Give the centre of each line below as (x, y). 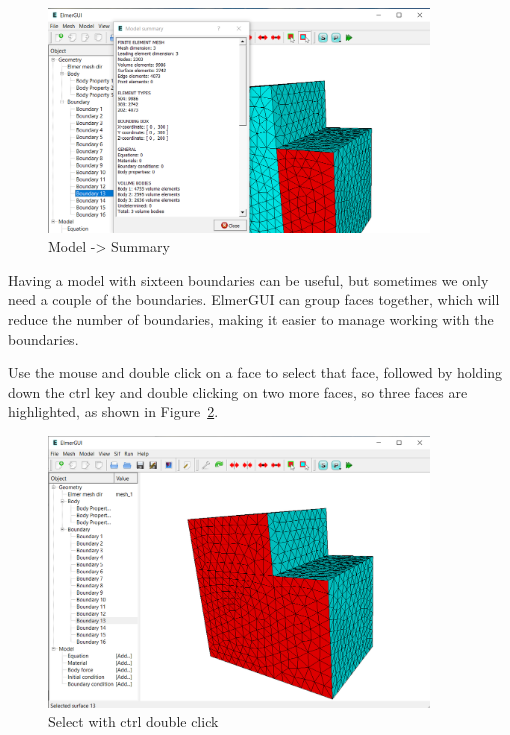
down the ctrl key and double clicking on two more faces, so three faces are (238, 391)
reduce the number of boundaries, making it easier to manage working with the (251, 319)
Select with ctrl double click (133, 721)
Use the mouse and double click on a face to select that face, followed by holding (255, 372)
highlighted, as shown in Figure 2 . (113, 411)
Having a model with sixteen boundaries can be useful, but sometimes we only (248, 279)
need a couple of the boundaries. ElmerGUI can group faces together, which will (254, 299)
